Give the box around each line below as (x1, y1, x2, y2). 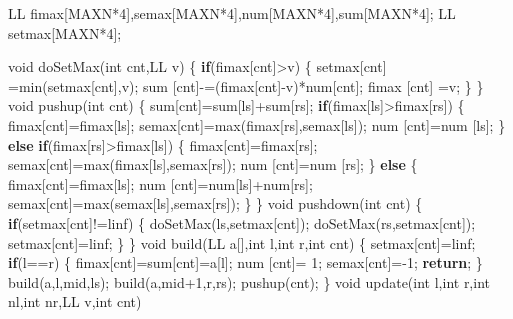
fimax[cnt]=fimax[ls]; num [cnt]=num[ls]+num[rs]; (8, 173, 313, 194)
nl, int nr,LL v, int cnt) (8, 291, 142, 312)
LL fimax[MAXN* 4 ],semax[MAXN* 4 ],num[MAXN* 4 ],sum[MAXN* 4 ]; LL (8, 3, 456, 23)
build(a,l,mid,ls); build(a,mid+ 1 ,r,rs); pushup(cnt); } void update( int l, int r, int (8, 271, 490, 292)
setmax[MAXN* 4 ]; (8, 22, 122, 43)
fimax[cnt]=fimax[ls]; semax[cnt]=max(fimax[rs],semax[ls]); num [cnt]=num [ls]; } (8, 114, 506, 135)
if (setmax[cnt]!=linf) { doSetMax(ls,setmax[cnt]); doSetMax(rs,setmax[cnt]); (8, 212, 476, 233)
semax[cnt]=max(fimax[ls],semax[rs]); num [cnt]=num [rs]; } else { (8, 154, 418, 175)
